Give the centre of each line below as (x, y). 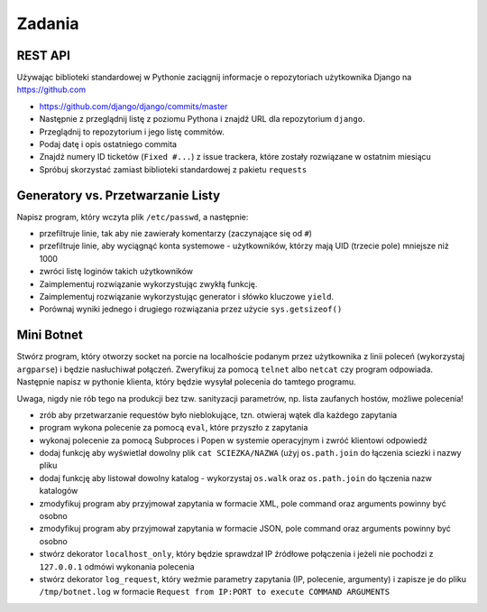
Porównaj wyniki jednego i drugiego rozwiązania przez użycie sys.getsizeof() (191, 309)
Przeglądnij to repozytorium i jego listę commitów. (132, 132)
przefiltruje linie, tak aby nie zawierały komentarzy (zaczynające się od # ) (176, 234)
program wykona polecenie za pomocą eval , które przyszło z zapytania (174, 428)
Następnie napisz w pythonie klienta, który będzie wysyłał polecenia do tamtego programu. (186, 382)
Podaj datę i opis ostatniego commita (108, 144)
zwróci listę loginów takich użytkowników (116, 272)
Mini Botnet (50, 335)
